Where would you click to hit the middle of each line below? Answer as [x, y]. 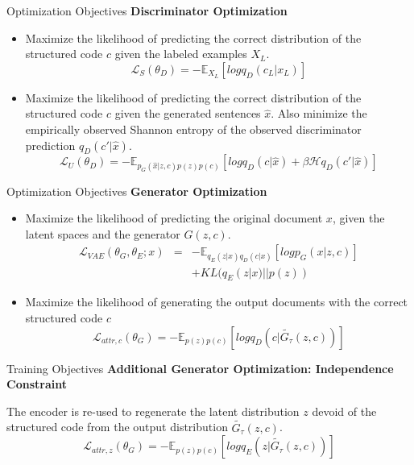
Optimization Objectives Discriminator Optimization [147, 10]
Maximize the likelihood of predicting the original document [174, 218]
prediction [50, 145]
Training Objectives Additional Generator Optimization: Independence [200, 368]
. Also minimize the [319, 113]
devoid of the [344, 411]
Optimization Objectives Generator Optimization [137, 191]
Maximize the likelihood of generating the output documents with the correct [217, 302]
